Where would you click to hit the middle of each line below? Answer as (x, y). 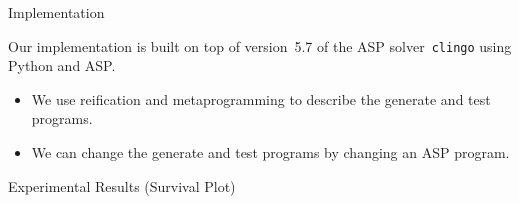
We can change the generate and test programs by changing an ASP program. (270, 152)
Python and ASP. (62, 65)
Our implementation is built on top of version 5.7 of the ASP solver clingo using (260, 45)
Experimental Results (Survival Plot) (122, 185)
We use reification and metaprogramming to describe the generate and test (261, 98)
